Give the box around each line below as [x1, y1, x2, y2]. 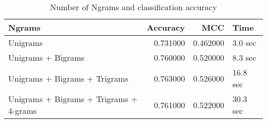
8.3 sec [232, 52, 256, 63]
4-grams [8, 105, 37, 116]
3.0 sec [232, 37, 256, 48]
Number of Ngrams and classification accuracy [50, 1, 217, 13]
